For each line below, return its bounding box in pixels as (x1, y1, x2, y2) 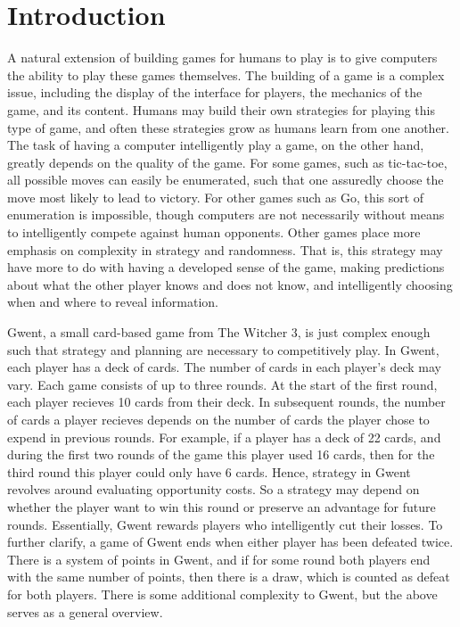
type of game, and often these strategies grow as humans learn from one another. (7, 118, 449, 136)
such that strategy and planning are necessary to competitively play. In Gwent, (7, 340, 439, 359)
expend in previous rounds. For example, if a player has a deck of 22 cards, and (7, 427, 441, 446)
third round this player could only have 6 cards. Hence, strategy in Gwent (7, 462, 411, 481)
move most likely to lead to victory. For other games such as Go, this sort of (7, 187, 424, 206)
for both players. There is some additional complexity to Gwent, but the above (7, 584, 438, 603)
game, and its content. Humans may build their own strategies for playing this (7, 100, 436, 119)
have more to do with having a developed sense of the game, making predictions (7, 258, 445, 276)
